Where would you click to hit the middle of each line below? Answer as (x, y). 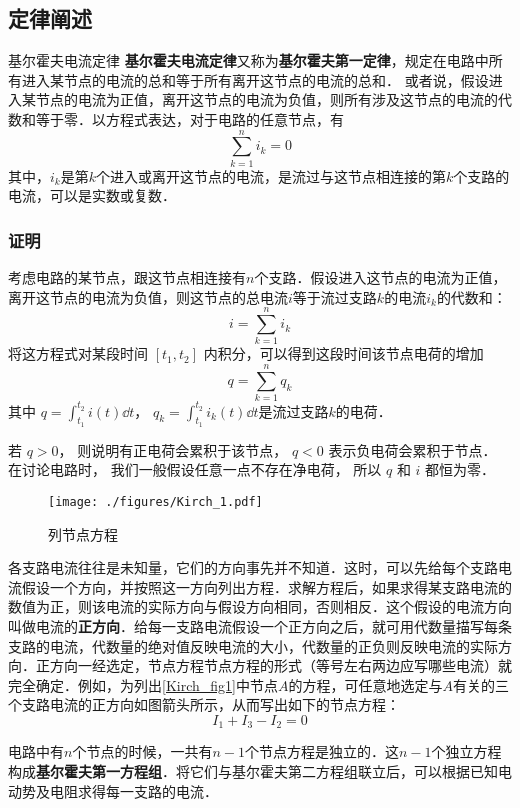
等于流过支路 (334, 296)
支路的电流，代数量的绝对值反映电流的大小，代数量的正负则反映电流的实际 (253, 645)
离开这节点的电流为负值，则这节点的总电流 (148, 296)
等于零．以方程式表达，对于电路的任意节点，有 (189, 118)
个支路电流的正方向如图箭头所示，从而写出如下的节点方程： (204, 704)
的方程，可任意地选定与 (365, 684)
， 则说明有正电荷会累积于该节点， (173, 449)
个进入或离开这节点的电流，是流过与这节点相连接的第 (271, 175)
